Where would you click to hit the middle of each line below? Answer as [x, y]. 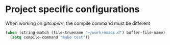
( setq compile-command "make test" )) [50, 37]
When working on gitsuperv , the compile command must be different [78, 23]
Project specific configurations [72, 9]
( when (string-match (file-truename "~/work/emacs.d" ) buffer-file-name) [86, 32]
